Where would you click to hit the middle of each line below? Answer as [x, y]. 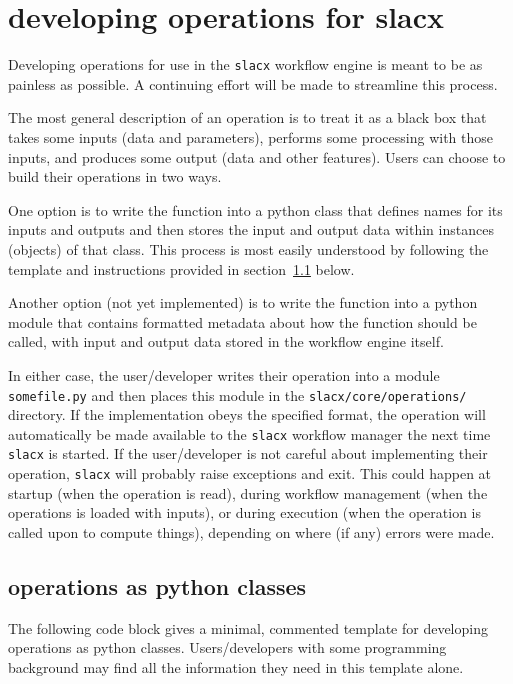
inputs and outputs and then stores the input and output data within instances [251, 229]
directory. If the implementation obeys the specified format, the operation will [247, 414]
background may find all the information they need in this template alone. [236, 666]
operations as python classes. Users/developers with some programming [227, 647]
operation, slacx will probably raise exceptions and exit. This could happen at [250, 473]
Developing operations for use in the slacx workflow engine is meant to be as [245, 64]
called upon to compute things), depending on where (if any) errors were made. [251, 531]
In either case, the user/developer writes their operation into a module [224, 374]
